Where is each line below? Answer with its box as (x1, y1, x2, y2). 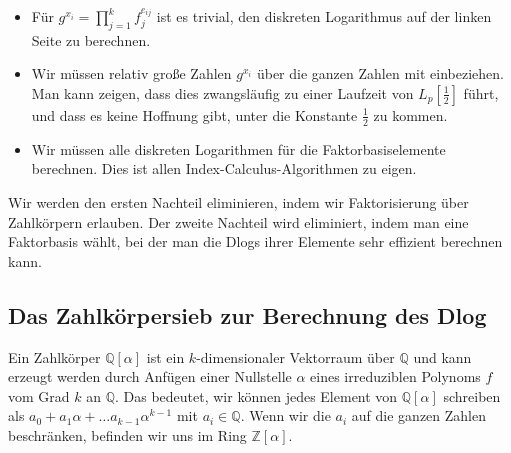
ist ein (146, 346, 185, 367)
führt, (463, 82, 499, 103)
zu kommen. (373, 104, 448, 125)
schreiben (443, 385, 501, 406)
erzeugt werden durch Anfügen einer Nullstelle (8, 366, 292, 387)
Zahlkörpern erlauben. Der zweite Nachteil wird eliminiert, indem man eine (8, 211, 469, 232)
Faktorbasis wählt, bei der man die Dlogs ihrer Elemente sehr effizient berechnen (8, 231, 503, 252)
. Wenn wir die (240, 405, 331, 426)
